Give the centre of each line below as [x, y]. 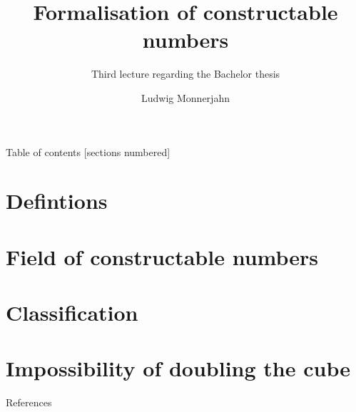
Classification [72, 313]
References [29, 402]
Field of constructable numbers [162, 256]
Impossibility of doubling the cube [178, 368]
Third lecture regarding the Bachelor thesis [185, 74]
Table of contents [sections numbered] [88, 151]
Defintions [57, 201]
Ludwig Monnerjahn [185, 97]
